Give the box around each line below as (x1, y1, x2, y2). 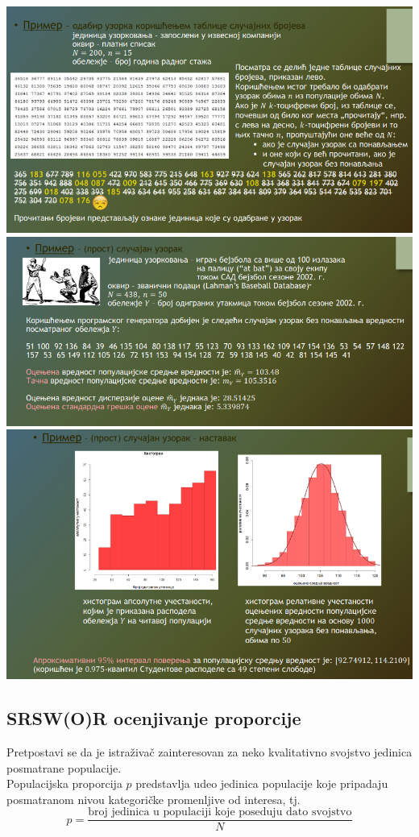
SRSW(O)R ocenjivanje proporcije (6, 706, 301, 731)
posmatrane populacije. (6, 759, 122, 776)
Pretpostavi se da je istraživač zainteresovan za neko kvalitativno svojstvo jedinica (6, 743, 413, 760)
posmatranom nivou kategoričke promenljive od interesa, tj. (6, 790, 301, 807)
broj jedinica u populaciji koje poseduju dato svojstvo (88, 806, 352, 818)
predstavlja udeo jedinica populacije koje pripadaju (135, 775, 388, 792)
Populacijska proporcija (6, 775, 122, 792)
